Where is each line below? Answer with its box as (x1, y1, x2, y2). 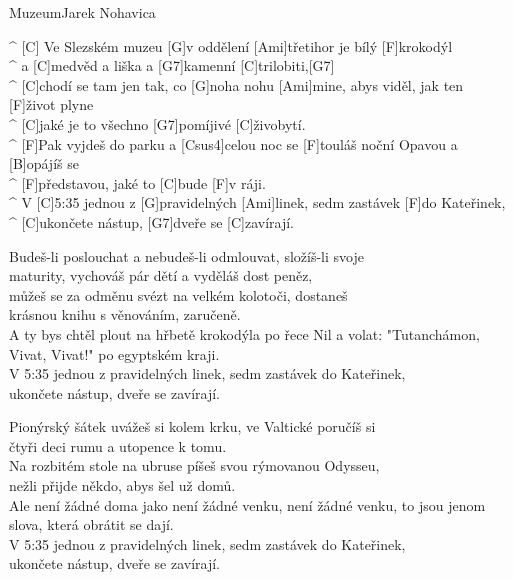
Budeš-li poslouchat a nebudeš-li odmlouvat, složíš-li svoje (9, 245, 364, 266)
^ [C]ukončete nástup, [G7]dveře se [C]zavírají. (9, 211, 295, 232)
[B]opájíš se (9, 153, 79, 174)
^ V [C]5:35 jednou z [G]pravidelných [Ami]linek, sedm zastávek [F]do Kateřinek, (9, 192, 506, 213)
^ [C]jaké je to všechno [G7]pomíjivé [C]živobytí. (9, 113, 306, 134)
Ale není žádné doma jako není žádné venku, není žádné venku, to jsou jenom (9, 494, 486, 515)
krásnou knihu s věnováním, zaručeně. (9, 304, 241, 325)
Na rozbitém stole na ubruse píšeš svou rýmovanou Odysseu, (9, 455, 380, 476)
